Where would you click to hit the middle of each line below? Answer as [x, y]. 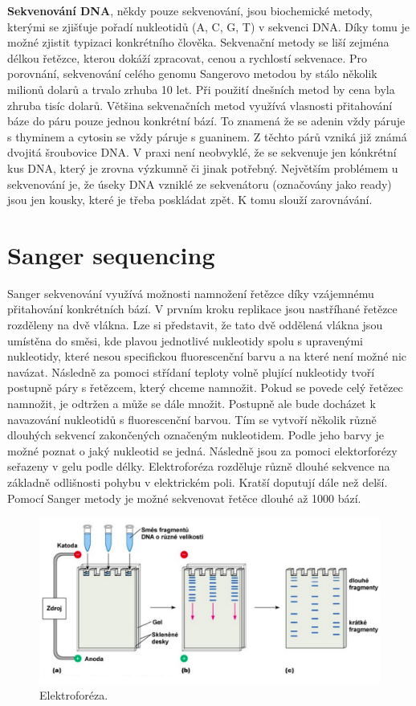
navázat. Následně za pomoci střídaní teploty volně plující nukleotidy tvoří [191, 371]
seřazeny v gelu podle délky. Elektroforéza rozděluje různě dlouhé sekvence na [199, 466]
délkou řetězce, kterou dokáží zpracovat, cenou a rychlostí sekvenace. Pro [188, 57]
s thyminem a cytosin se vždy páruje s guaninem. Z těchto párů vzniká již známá [207, 136]
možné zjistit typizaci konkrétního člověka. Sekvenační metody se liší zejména [198, 42]
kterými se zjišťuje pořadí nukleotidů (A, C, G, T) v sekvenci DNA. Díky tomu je [208, 26]
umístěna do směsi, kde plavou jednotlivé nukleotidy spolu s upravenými [186, 340]
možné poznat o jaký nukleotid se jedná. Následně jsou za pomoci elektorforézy [202, 450]
